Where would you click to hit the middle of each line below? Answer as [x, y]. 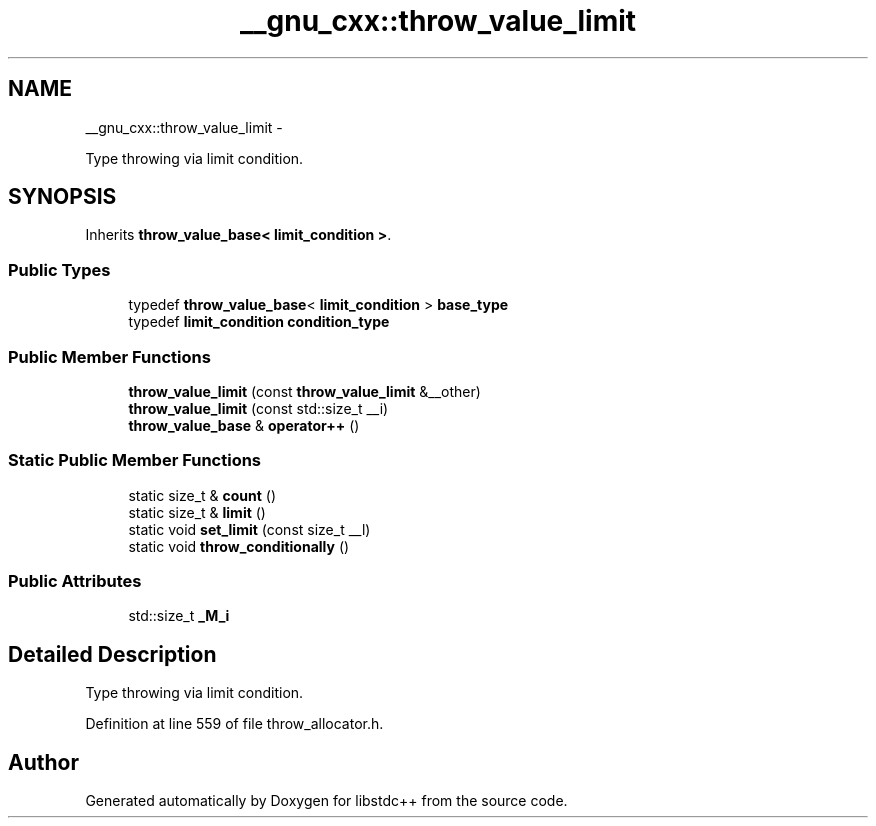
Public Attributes [75, 581]
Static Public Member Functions [135, 460]
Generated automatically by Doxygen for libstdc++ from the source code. [326, 801]
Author [43, 762]
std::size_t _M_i [179, 616]
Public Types [59, 269]
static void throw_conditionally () [239, 546]
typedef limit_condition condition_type [259, 322]
